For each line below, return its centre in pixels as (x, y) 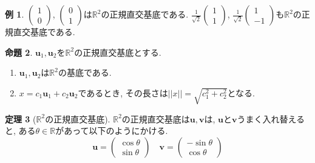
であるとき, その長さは (123, 92)
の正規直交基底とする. (118, 52)
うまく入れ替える (271, 118)
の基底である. (85, 72)
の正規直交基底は (156, 118)
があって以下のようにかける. (112, 131)
